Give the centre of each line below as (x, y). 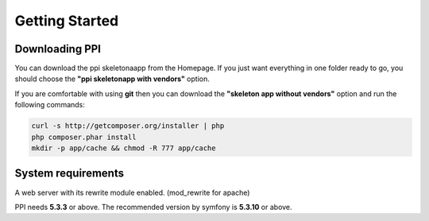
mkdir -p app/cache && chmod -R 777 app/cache (124, 148)
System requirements (70, 174)
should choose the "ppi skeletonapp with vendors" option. (112, 79)
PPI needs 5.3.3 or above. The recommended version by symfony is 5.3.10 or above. (154, 207)
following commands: (50, 105)
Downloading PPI (58, 49)
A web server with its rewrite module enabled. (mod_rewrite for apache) (132, 192)
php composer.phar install (84, 137)
